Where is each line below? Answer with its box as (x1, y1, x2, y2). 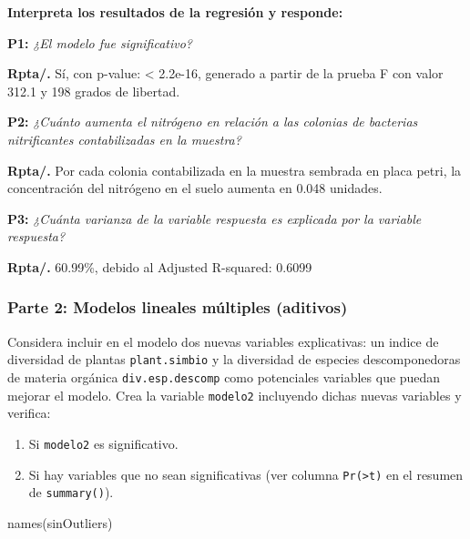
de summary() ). (28, 483, 114, 502)
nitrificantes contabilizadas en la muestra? (7, 129, 241, 148)
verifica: (7, 403, 51, 422)
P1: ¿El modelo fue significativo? (7, 33, 193, 52)
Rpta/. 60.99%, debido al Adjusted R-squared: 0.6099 (7, 257, 312, 276)
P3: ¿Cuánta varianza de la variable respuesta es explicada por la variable (7, 208, 422, 228)
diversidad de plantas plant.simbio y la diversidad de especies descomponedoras (7, 350, 461, 369)
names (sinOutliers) (7, 513, 113, 532)
